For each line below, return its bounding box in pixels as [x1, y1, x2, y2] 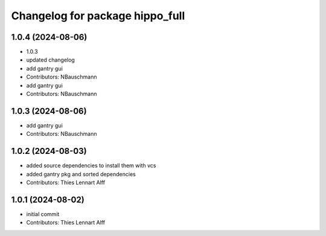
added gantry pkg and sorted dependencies [26, 170, 136, 177]
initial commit [26, 210, 60, 217]
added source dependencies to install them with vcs [26, 162, 156, 169]
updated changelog [26, 56, 75, 63]
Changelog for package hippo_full [11, 9, 185, 22]
